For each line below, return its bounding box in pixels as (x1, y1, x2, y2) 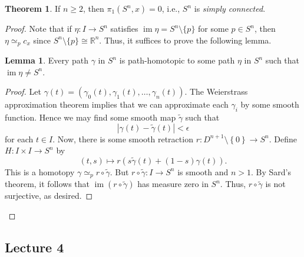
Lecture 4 (5, 238, 64, 256)
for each (5, 132, 34, 145)
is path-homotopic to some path (119, 54, 235, 66)
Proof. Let (5, 85, 41, 98)
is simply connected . (194, 2, 266, 14)
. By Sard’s (251, 165, 291, 178)
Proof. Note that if (5, 22, 72, 34)
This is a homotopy (5, 165, 75, 178)
